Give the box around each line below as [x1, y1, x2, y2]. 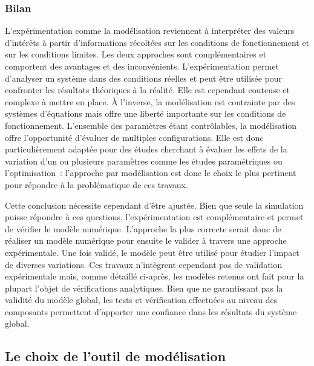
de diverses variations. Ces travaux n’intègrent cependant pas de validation [5, 258, 283, 270]
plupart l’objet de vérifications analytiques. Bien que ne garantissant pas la [5, 281, 283, 294]
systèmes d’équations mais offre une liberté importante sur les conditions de [5, 107, 286, 120]
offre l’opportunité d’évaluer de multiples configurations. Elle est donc [5, 131, 264, 143]
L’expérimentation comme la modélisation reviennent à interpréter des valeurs [5, 24, 295, 37]
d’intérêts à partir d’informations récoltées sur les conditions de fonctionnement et [5, 36, 310, 48]
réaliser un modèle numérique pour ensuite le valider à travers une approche [5, 234, 287, 247]
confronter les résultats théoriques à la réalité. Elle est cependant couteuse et [5, 83, 290, 96]
